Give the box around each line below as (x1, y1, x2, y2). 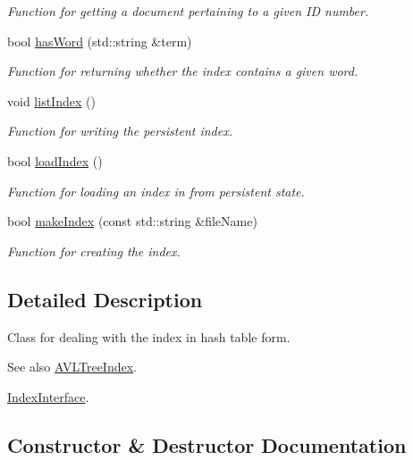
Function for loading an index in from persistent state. (7, 181, 305, 200)
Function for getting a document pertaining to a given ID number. (7, 2, 369, 20)
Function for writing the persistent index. (7, 121, 232, 140)
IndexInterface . (7, 387, 89, 406)
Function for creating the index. (7, 241, 181, 260)
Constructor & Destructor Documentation (7, 431, 407, 458)
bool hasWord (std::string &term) (7, 31, 192, 50)
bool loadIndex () (7, 151, 103, 170)
